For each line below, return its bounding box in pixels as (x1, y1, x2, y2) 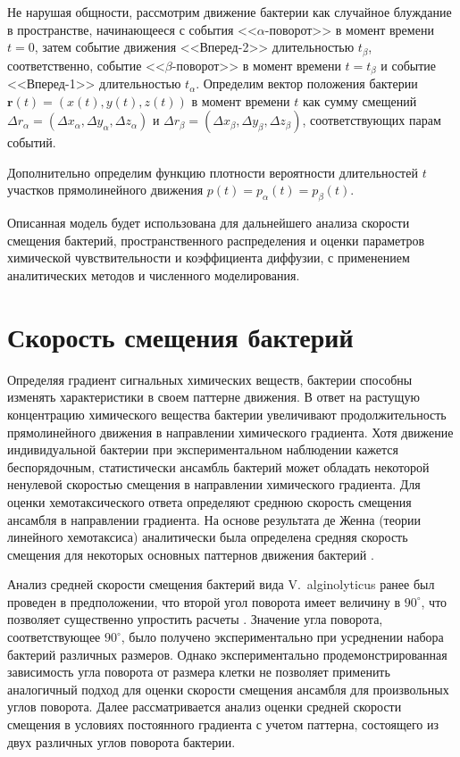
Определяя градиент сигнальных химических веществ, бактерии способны (7, 370, 413, 388)
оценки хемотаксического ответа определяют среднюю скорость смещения (7, 492, 412, 511)
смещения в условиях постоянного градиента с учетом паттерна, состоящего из (7, 715, 439, 734)
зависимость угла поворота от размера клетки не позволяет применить (7, 662, 390, 681)
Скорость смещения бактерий (7, 318, 354, 354)
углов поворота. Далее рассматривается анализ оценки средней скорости (7, 697, 402, 716)
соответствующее (7, 628, 101, 646)
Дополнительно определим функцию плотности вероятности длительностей (7, 162, 418, 181)
